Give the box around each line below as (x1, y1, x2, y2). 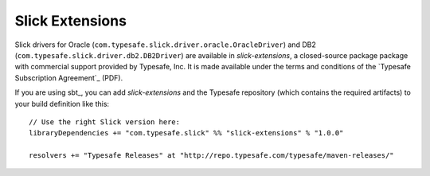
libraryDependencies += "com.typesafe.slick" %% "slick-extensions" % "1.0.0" (29, 128, 344, 138)
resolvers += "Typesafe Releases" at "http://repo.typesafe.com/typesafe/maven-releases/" (29, 151, 394, 160)
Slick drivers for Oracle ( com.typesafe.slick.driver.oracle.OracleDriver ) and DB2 (14, 40, 316, 49)
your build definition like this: (14, 99, 110, 108)
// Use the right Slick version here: (29, 117, 181, 127)
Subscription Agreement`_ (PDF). (14, 72, 123, 83)
